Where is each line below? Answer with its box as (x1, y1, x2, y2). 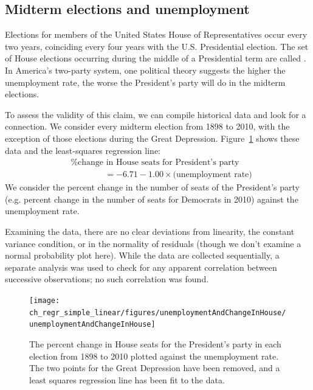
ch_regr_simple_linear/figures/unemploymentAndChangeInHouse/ (29, 308, 286, 317)
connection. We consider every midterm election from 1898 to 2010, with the (5, 120, 290, 133)
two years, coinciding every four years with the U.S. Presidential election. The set (5, 40, 309, 52)
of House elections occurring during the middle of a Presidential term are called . (5, 52, 306, 64)
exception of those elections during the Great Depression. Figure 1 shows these (5, 131, 300, 144)
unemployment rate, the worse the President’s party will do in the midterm (5, 75, 286, 88)
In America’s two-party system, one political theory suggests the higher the (5, 63, 286, 76)
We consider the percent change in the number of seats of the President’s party (5, 181, 300, 193)
